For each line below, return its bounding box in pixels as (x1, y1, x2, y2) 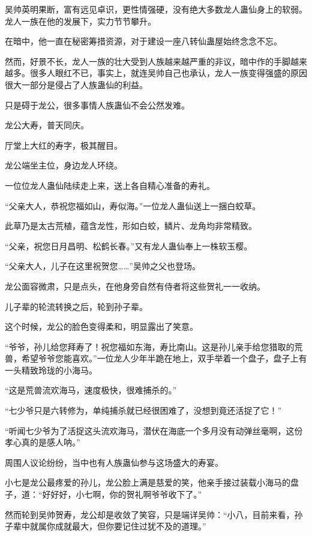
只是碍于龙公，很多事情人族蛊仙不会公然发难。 (5, 98, 190, 111)
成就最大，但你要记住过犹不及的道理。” (55, 520, 206, 532)
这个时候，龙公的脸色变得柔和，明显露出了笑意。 (5, 320, 198, 333)
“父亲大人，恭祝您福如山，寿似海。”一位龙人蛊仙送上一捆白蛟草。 (5, 199, 261, 212)
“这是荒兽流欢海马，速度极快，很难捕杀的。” (5, 384, 177, 396)
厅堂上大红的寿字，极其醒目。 (5, 138, 122, 151)
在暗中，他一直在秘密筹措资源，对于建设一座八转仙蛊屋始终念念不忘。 (5, 35, 282, 47)
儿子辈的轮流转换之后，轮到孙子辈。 (5, 300, 148, 312)
